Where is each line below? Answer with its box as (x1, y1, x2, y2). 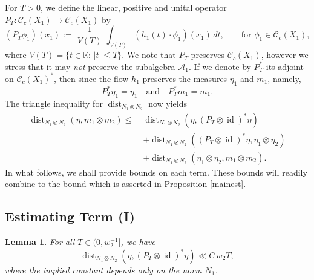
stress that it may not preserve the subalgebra (5, 60, 175, 72)
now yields (148, 97, 188, 109)
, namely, (267, 72, 301, 84)
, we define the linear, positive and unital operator (40, 1, 227, 13)
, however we (261, 48, 309, 61)
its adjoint (266, 60, 304, 72)
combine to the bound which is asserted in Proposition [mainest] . (5, 177, 246, 190)
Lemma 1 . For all (5, 235, 75, 248)
